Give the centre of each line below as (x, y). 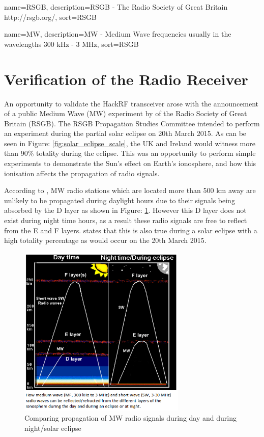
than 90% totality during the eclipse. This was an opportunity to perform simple (130, 153)
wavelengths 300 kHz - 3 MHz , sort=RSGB (71, 44)
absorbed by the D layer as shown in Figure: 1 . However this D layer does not (125, 210)
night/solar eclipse (53, 428)
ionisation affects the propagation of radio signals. (82, 173)
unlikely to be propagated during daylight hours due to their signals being (120, 200)
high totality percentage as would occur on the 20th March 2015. (105, 240)
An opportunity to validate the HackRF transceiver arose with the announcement (131, 103)
